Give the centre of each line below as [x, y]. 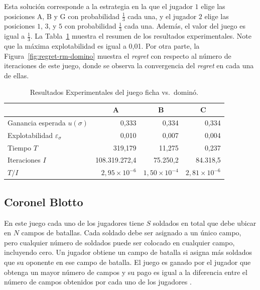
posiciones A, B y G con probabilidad [62, 16]
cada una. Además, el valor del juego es [185, 26]
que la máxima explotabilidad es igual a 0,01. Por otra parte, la [102, 46]
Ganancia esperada [37, 122]
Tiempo [20, 147]
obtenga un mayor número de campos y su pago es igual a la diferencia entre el [126, 272]
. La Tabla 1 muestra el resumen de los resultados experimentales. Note [141, 36]
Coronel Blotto [44, 201]
